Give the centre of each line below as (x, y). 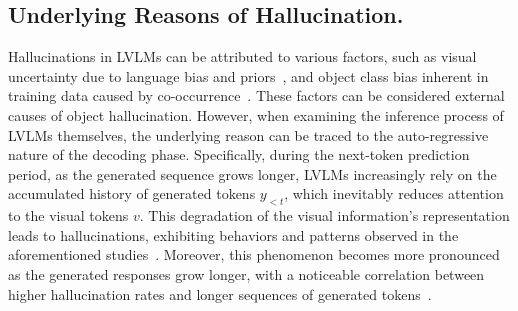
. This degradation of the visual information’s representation (324, 215)
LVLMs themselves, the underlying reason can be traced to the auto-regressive (248, 134)
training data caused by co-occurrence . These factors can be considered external (256, 95)
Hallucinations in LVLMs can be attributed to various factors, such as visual (242, 56)
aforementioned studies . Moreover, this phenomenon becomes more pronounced (254, 254)
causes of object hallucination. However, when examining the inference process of (256, 114)
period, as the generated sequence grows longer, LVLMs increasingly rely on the (252, 173)
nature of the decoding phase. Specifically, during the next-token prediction (239, 154)
